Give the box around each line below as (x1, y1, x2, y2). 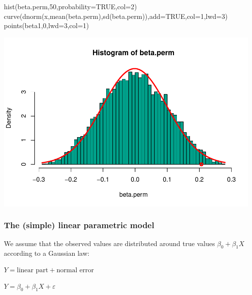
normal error (56, 266, 94, 274)
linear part (16, 266, 48, 274)
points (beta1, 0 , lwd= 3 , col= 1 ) (4, 20, 89, 31)
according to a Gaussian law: (4, 248, 90, 258)
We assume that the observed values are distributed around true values (4, 238, 215, 248)
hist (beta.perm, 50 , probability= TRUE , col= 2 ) (4, 1, 137, 11)
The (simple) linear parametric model (4, 219, 155, 231)
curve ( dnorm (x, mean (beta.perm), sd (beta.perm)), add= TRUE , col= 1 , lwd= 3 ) (4, 11, 228, 21)
